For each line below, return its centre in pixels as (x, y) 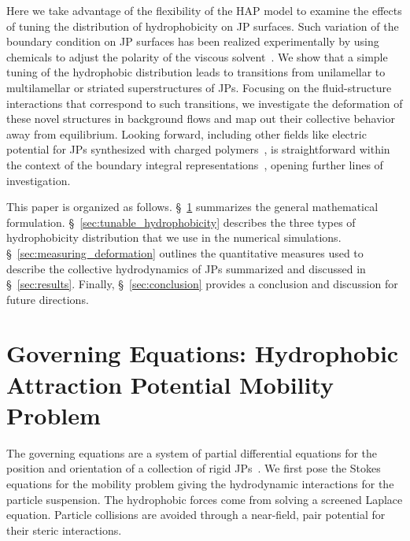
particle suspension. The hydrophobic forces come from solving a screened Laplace (205, 499)
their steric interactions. (64, 530)
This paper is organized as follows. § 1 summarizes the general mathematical (192, 207)
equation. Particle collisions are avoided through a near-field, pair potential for (196, 515)
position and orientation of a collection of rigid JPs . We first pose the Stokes (194, 468)
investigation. (39, 180)
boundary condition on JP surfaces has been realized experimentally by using (193, 41)
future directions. (48, 299)
